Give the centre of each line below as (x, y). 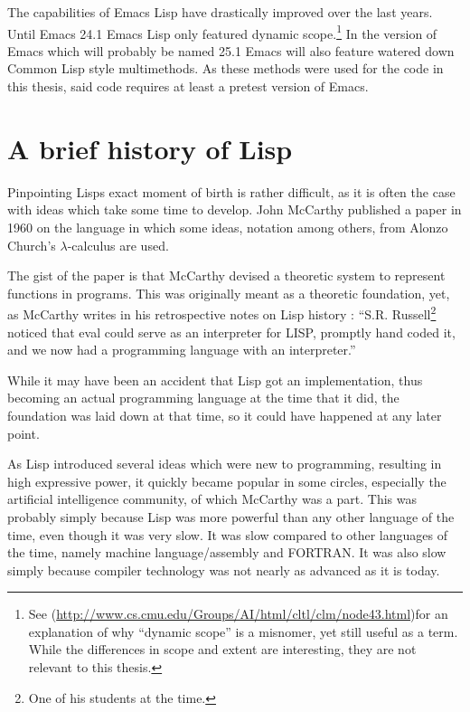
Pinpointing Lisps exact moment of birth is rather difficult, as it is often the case (231, 191)
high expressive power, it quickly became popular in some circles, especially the (227, 481)
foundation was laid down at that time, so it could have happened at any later (225, 415)
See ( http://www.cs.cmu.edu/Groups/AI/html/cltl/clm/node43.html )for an (238, 614)
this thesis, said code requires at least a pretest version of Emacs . (188, 86)
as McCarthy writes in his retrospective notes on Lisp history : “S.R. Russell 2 (222, 313)
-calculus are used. (118, 245)
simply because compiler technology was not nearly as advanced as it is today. (224, 570)
